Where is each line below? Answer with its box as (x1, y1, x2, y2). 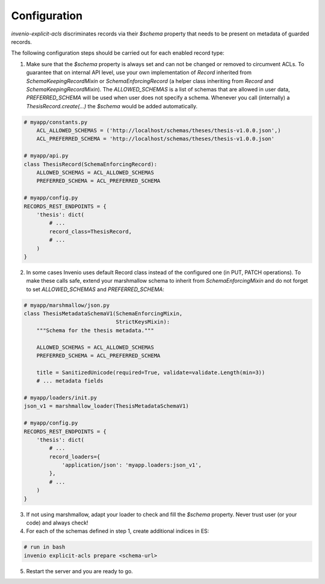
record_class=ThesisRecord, (49, 228, 132, 235)
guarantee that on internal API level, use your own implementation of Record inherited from (26, 69, 252, 76)
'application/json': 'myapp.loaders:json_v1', (61, 462, 202, 469)
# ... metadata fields (36, 378, 104, 384)
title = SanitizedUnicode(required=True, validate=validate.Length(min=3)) (36, 369, 265, 376)
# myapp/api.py (23, 152, 69, 159)
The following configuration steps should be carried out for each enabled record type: (11, 49, 225, 57)
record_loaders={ (49, 453, 101, 460)
